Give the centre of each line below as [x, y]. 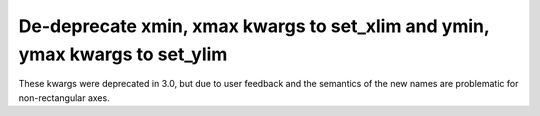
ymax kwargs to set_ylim [123, 54]
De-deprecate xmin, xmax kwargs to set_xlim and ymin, [254, 26]
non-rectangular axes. [64, 97]
